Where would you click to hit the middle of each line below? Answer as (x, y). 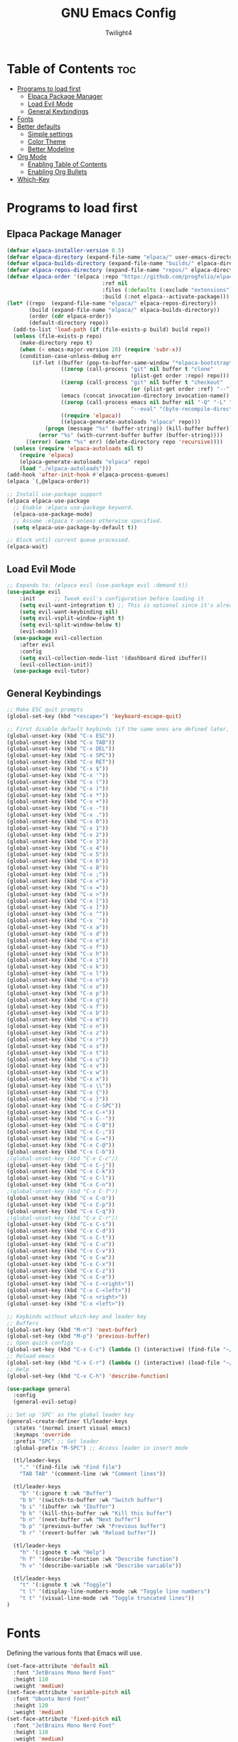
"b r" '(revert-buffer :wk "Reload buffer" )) (88, 1533)
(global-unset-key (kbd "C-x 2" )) (58, 835)
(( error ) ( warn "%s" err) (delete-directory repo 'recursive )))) (124, 442)
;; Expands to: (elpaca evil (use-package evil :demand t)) (98, 585)
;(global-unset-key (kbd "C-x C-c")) (63, 1158)
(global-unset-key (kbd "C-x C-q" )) (61, 1211)
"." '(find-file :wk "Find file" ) (70, 1467)
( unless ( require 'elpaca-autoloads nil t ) (78, 448)
